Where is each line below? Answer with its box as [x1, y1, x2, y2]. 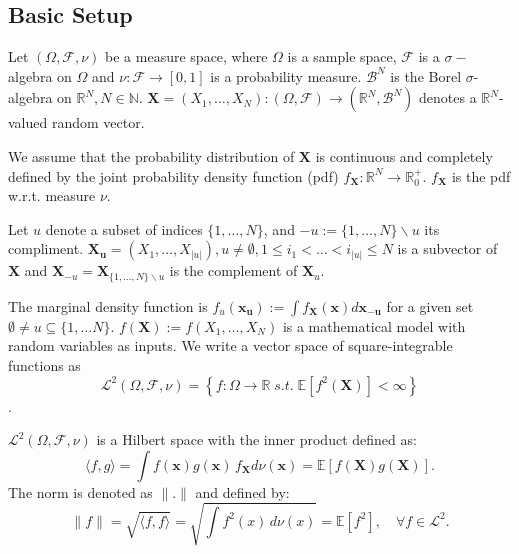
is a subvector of [397, 238, 498, 259]
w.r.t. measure [8, 185, 96, 206]
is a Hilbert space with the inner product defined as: [96, 429, 417, 450]
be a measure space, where [105, 46, 268, 67]
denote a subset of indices [45, 218, 203, 239]
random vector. [51, 112, 145, 133]
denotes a [419, 87, 477, 108]
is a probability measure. [210, 65, 362, 86]
